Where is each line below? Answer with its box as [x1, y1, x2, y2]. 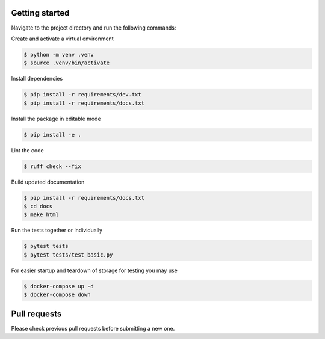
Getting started [11, 8, 70, 18]
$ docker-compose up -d [23, 283, 94, 290]
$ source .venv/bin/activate [23, 60, 110, 66]
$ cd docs [23, 202, 53, 210]
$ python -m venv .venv [23, 51, 94, 58]
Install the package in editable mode [11, 115, 102, 122]
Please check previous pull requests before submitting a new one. [11, 325, 175, 332]
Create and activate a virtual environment [11, 35, 114, 42]
